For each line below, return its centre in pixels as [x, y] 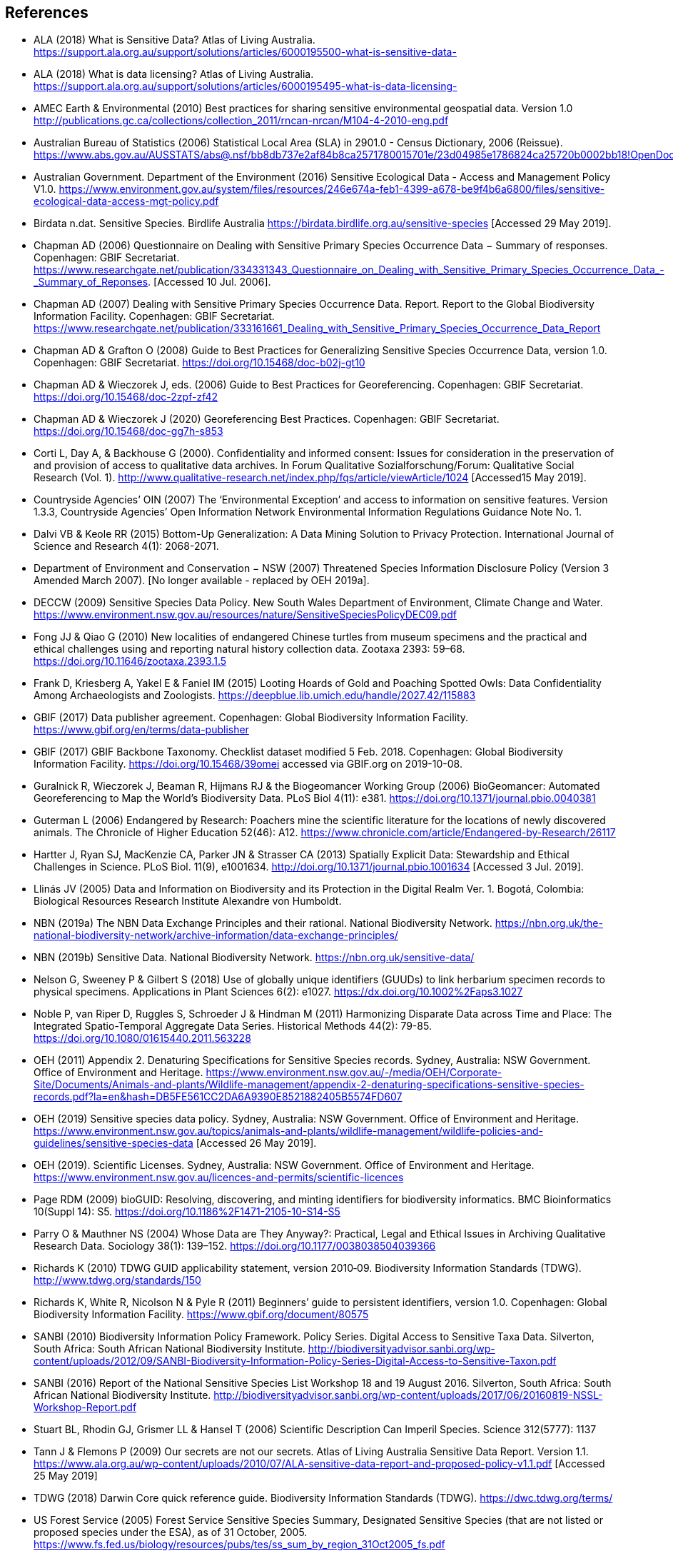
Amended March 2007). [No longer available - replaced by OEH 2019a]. [202, 581]
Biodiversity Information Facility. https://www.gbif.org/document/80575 [201, 1315]
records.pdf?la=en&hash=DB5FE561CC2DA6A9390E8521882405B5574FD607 [218, 1097]
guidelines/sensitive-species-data [113, 1143]
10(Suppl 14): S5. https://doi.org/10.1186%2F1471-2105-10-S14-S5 [187, 1212]
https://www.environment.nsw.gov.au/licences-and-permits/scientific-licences [219, 1178]
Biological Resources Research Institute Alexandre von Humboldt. [188, 901]
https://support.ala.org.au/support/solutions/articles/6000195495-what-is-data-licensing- [246, 86]
